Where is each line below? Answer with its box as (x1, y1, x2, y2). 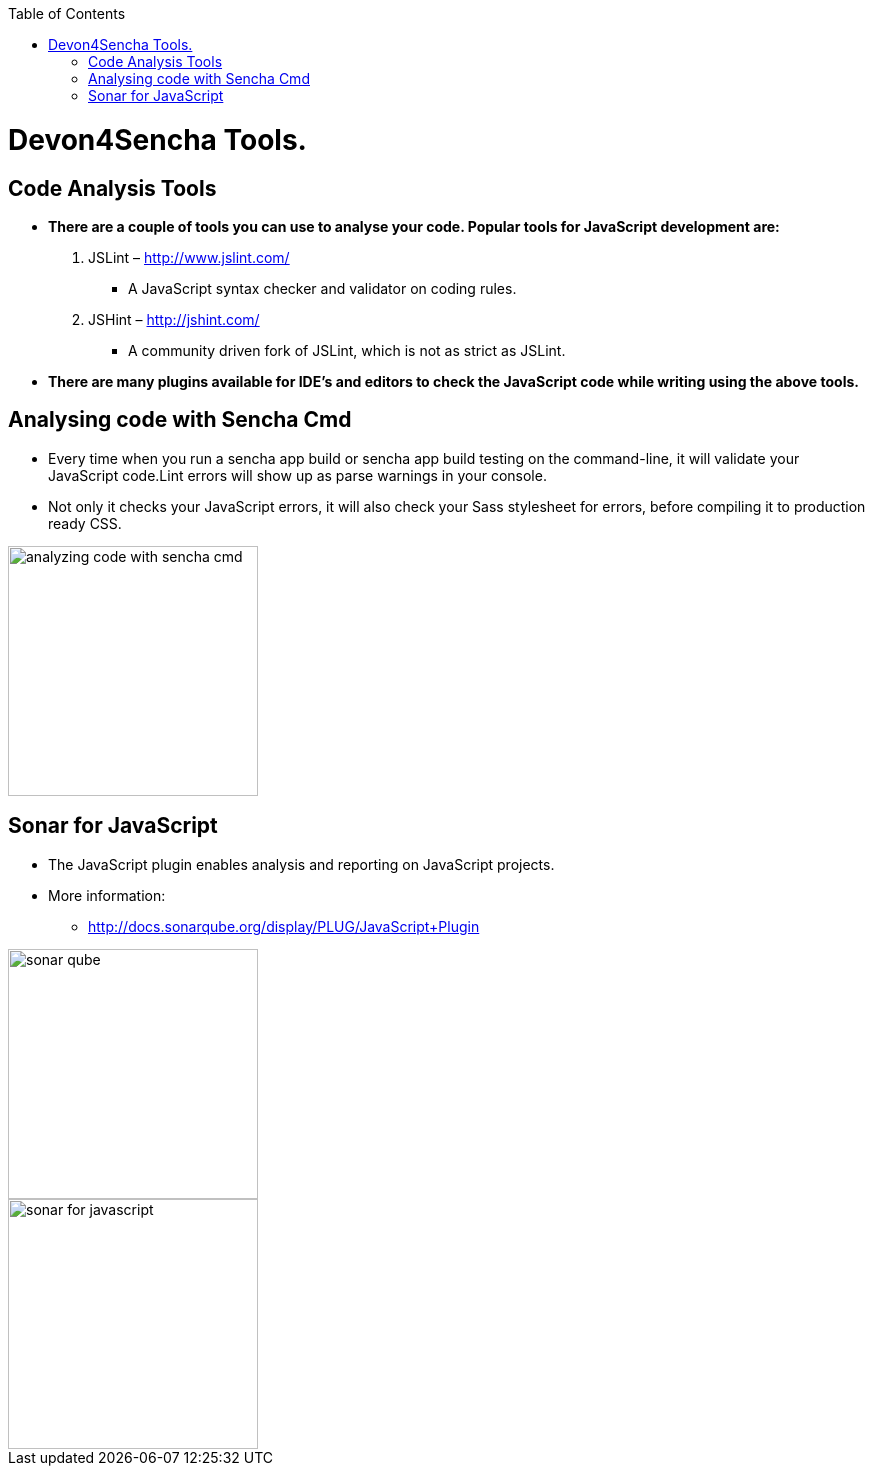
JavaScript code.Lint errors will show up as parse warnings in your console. (48, 466, 547, 484)
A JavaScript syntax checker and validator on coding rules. (128, 279, 517, 297)
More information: (48, 886, 166, 904)
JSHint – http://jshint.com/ (88, 310, 260, 328)
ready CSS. (48, 514, 122, 532)
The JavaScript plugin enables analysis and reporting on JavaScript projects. (48, 855, 555, 873)
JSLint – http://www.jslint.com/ (88, 248, 290, 266)
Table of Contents (8, 5, 126, 22)
